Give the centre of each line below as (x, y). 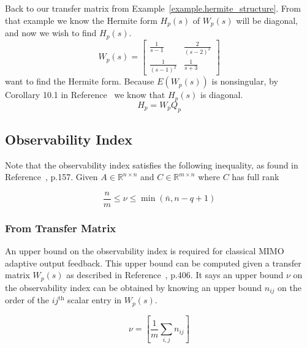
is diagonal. (222, 95)
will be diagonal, (267, 20)
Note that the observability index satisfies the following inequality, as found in (152, 165)
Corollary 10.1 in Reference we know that (85, 95)
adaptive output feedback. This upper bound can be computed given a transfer (153, 263)
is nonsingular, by (245, 81)
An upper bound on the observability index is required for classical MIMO (145, 251)
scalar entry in (95, 300)
